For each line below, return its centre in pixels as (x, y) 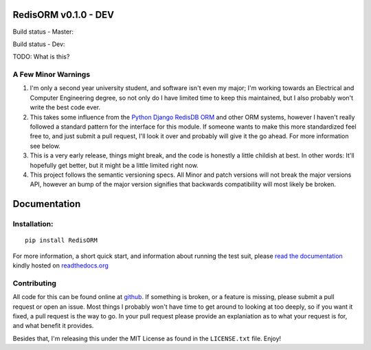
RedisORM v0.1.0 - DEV (64, 15)
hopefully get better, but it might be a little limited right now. (114, 165)
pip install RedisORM (61, 240)
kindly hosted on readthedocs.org (61, 265)
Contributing (34, 283)
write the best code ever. (65, 107)
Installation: (33, 224)
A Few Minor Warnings (52, 74)
